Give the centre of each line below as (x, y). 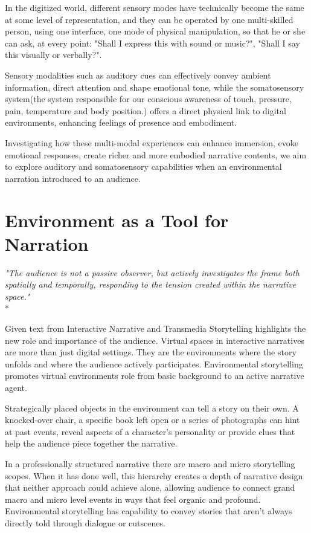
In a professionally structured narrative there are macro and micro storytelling (150, 463)
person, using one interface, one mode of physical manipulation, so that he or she (155, 31)
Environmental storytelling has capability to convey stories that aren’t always (149, 511)
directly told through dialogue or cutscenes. (85, 522)
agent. (16, 387)
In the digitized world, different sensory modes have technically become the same (155, 7)
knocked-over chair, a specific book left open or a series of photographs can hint (152, 420)
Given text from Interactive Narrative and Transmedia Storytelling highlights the (155, 328)
